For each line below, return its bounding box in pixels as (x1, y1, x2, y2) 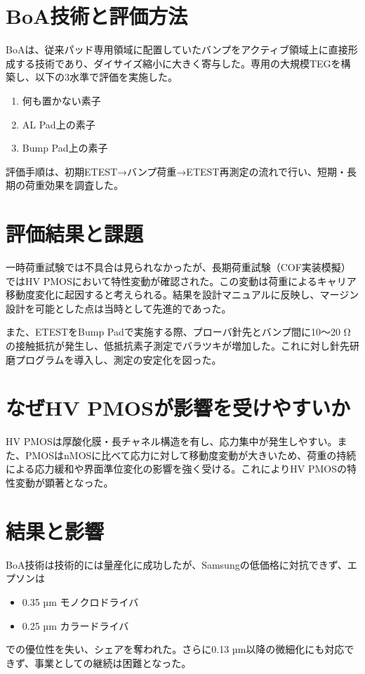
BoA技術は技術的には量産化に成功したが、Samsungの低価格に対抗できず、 (6, 557, 347, 571)
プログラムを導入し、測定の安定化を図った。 (15, 352, 222, 366)
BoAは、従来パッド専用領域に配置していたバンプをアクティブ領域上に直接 (6, 42, 348, 57)
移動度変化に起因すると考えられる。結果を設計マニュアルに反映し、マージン (6, 287, 359, 302)
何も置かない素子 (22, 93, 101, 107)
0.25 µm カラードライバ (22, 618, 129, 633)
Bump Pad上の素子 (22, 140, 108, 155)
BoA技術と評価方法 (6, 1, 188, 30)
